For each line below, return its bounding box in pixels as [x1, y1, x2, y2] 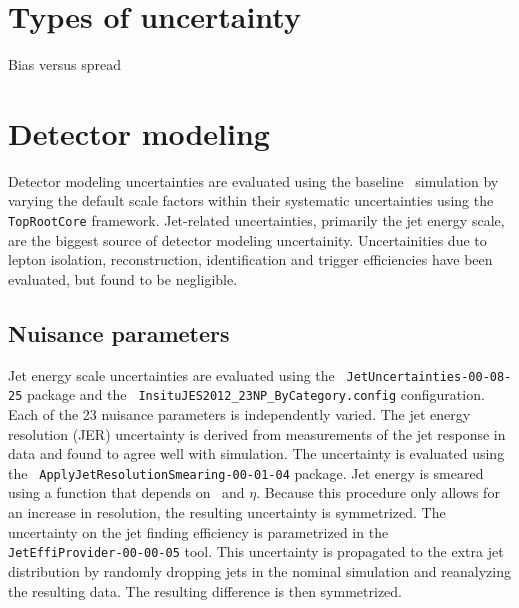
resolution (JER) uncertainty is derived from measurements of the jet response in [8, 423, 506, 444]
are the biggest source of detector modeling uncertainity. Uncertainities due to [8, 229, 487, 250]
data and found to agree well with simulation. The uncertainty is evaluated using [8, 443, 505, 464]
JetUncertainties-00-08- [346, 369, 512, 384]
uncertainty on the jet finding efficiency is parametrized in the [8, 521, 389, 542]
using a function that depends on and [8, 482, 245, 503]
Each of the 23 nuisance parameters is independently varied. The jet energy [8, 404, 471, 425]
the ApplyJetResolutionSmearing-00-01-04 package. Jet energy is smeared [8, 462, 484, 483]
